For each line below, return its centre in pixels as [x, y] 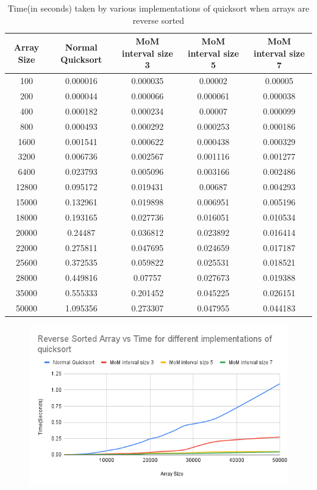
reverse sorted [158, 20]
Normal [81, 47]
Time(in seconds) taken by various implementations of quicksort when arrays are [158, 8]
